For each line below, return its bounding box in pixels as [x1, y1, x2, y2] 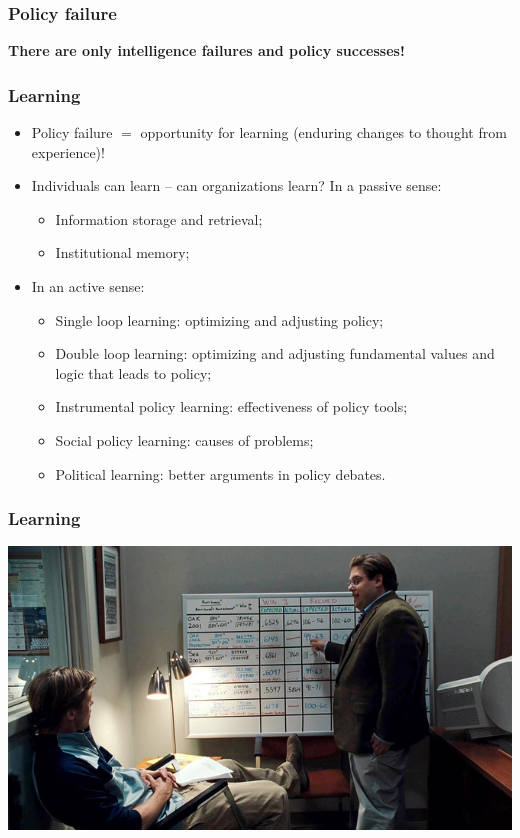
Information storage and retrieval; [55, 208, 263, 229]
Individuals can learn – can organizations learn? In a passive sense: [31, 175, 442, 196]
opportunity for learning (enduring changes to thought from [140, 122, 507, 143]
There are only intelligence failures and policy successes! [8, 40, 405, 61]
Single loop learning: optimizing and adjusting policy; [55, 309, 384, 330]
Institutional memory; [55, 242, 190, 263]
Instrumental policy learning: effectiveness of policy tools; [55, 396, 408, 417]
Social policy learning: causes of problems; [55, 429, 314, 450]
